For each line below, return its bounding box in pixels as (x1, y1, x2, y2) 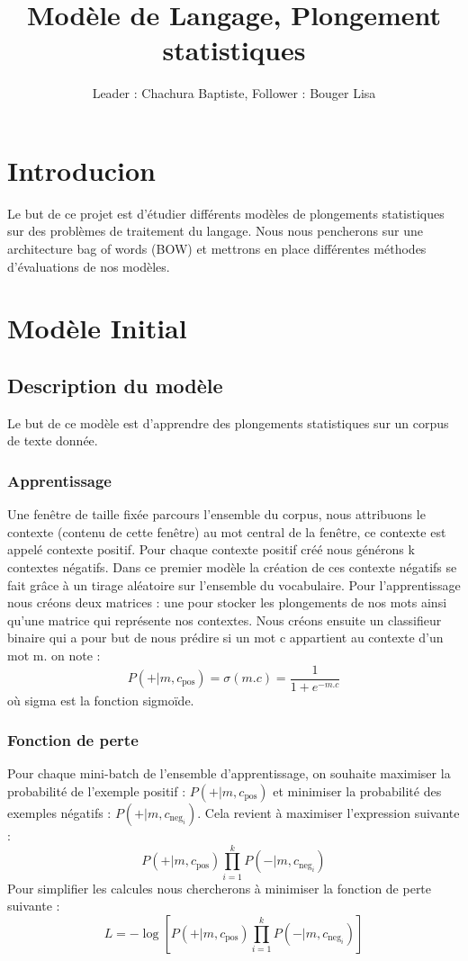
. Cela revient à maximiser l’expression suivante (197, 804, 460, 822)
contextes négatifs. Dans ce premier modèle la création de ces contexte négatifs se (7, 557, 457, 576)
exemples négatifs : (7, 804, 112, 822)
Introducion (7, 151, 157, 188)
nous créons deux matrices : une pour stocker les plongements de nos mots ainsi (7, 593, 447, 612)
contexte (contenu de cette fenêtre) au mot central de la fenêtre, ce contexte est (7, 522, 446, 541)
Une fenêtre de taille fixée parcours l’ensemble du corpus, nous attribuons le (7, 505, 426, 524)
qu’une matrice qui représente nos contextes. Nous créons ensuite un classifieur (7, 610, 442, 629)
